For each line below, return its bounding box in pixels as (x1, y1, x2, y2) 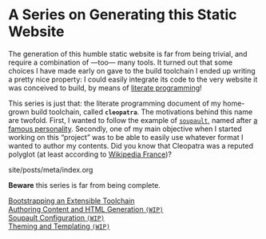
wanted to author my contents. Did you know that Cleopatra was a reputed (8, 141, 254, 150)
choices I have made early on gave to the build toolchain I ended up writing (8, 66, 256, 75)
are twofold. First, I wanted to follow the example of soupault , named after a (8, 115, 258, 125)
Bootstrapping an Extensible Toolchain (8, 196, 135, 205)
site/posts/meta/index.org (8, 165, 93, 174)
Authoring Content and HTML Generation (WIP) (8, 204, 164, 213)
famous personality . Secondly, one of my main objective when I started (8, 124, 242, 133)
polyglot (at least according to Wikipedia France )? (8, 149, 172, 159)
